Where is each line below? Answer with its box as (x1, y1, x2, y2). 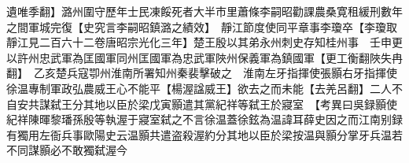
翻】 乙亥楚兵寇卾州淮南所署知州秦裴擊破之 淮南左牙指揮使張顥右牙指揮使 (6, 65, 397, 81)
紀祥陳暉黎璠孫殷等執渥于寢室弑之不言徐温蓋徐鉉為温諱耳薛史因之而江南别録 (6, 111, 403, 128)
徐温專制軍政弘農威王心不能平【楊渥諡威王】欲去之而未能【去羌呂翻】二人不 (6, 80, 403, 96)
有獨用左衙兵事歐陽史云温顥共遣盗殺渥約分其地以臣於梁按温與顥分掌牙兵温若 (6, 126, 403, 143)
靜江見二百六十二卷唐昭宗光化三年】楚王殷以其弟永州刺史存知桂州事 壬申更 (6, 34, 403, 50)
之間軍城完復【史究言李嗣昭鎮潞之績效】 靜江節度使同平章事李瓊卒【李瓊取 (6, 18, 397, 35)
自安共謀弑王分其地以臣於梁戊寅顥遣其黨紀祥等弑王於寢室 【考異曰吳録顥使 (6, 95, 397, 112)
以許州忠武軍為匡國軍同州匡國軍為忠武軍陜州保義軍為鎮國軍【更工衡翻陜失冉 (6, 49, 403, 65)
